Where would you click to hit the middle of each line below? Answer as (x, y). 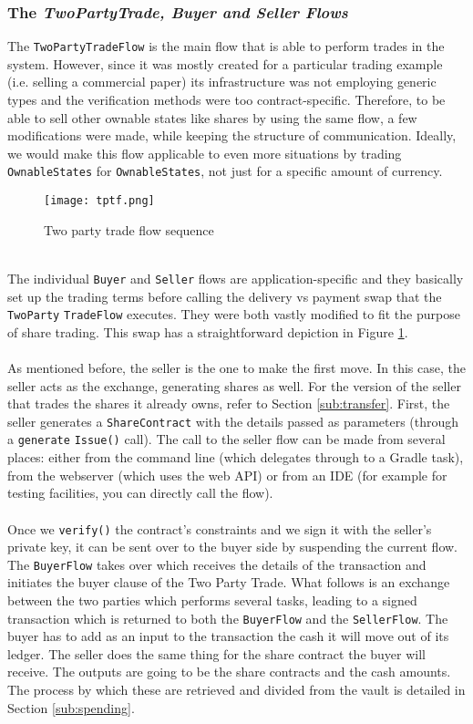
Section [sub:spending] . (71, 707)
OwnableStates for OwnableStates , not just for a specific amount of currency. (225, 171)
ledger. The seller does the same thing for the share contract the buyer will (217, 653)
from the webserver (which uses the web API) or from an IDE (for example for (227, 475)
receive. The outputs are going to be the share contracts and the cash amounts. (229, 672)
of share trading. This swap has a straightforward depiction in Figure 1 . (208, 331)
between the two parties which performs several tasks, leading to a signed (212, 600)
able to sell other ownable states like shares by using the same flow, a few (212, 117)
